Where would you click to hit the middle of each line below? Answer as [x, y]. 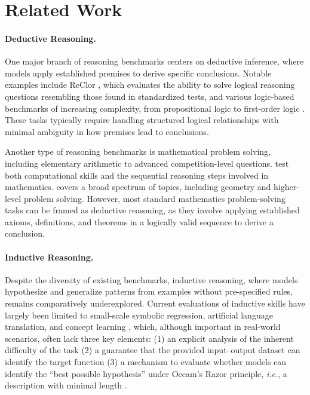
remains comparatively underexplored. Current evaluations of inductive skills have [155, 303]
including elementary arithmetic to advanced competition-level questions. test [147, 163]
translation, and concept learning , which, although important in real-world [143, 327]
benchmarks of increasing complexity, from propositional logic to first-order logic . [155, 108]
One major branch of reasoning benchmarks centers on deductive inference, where [154, 61]
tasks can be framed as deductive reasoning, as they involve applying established [152, 210]
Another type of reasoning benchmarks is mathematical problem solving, [138, 151]
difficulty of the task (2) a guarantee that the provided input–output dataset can [153, 350]
